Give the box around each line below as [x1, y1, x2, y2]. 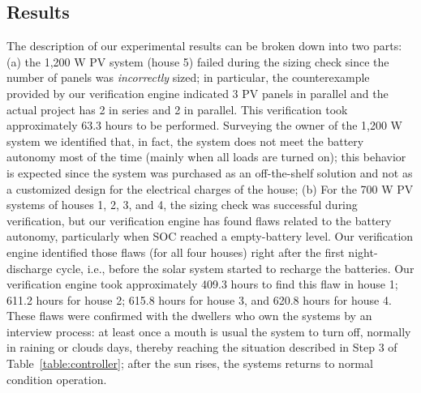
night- [348, 243, 378, 260]
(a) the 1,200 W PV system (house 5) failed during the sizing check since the [6, 53, 389, 70]
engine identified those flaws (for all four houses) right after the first [6, 243, 345, 260]
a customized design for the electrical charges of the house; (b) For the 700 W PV [6, 180, 414, 197]
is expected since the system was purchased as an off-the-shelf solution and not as [6, 164, 413, 181]
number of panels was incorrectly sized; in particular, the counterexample [6, 69, 370, 86]
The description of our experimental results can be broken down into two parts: [6, 37, 402, 54]
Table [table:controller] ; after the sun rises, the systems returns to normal [6, 355, 373, 372]
